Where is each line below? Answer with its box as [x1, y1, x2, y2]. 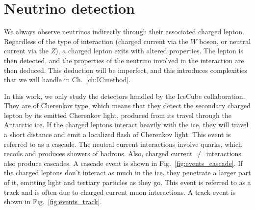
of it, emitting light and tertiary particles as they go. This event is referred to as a [4, 177, 251, 187]
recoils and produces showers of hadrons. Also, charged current [4, 148, 193, 159]
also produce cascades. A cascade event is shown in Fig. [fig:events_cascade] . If [4, 158, 243, 168]
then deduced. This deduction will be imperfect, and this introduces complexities [4, 65, 247, 75]
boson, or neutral [199, 36, 251, 46]
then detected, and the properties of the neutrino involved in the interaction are [4, 55, 244, 65]
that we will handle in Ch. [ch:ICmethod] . [4, 74, 131, 85]
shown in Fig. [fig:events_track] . [4, 196, 102, 207]
